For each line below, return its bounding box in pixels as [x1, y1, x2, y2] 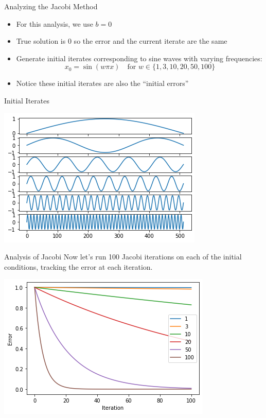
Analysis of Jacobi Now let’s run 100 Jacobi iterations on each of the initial [4, 251, 242, 262]
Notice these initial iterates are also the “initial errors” [16, 78, 189, 89]
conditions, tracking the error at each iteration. [4, 261, 153, 272]
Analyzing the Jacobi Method [4, 1, 98, 11]
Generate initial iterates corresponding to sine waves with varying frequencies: [16, 53, 262, 63]
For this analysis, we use [16, 18, 93, 29]
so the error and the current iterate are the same [74, 36, 227, 46]
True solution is [16, 36, 66, 46]
